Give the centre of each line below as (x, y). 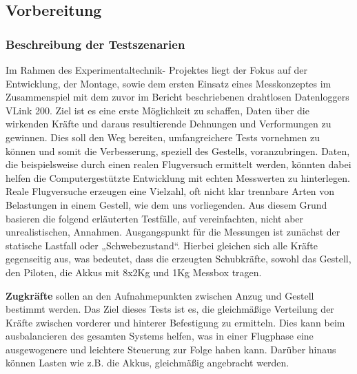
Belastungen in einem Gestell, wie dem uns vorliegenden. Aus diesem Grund (166, 204)
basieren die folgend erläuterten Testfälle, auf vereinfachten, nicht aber (155, 218)
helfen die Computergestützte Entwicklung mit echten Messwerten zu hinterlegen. (178, 177)
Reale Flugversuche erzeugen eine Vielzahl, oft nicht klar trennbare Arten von (170, 191)
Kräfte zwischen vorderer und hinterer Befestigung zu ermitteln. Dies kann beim (175, 322)
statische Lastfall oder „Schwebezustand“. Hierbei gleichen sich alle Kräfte (162, 245)
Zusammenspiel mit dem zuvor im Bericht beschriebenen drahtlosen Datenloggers (177, 97)
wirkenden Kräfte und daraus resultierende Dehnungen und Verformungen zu (169, 124)
